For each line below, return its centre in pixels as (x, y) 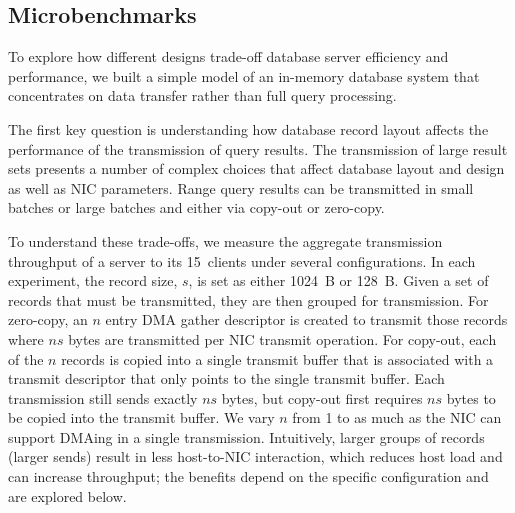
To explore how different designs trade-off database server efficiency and (228, 56)
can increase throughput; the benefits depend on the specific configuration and (248, 476)
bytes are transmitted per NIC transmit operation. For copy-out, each (282, 338)
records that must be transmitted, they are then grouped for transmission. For (248, 299)
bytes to (471, 397)
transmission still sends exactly (103, 397)
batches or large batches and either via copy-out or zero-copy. (196, 207)
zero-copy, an (48, 319)
